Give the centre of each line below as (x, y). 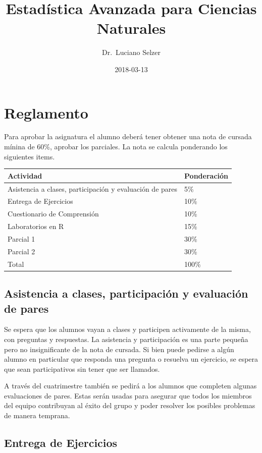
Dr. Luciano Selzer (131, 52)
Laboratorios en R (36, 226)
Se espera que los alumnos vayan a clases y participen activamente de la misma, (127, 329)
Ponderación (206, 175)
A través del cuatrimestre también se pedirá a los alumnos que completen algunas (130, 386)
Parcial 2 (21, 251)
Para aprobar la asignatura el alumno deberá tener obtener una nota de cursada (128, 136)
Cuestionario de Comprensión (53, 214)
